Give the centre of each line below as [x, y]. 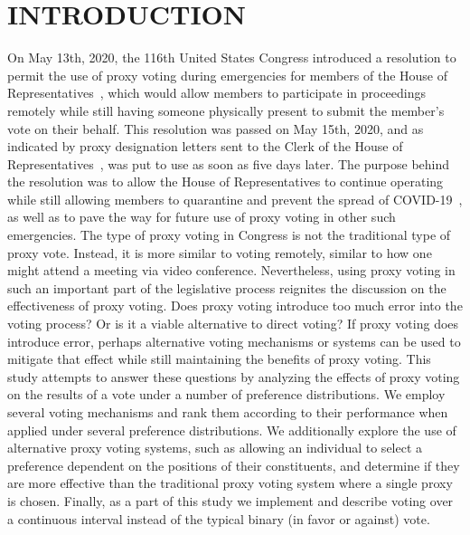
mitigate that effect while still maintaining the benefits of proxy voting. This [219, 359]
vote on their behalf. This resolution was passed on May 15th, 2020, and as [216, 128]
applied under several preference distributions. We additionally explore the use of [232, 430]
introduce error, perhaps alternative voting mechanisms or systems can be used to [234, 341]
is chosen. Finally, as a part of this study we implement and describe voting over [230, 500]
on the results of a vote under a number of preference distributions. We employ [226, 394]
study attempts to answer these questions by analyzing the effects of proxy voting [234, 376]
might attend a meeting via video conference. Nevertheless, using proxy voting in [231, 270]
